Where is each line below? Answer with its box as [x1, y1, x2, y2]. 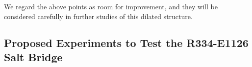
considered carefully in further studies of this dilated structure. [4, 11, 193, 21]
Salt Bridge [4, 49, 63, 64]
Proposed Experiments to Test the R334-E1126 [4, 35, 249, 50]
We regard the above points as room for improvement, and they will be [4, 1, 218, 11]
